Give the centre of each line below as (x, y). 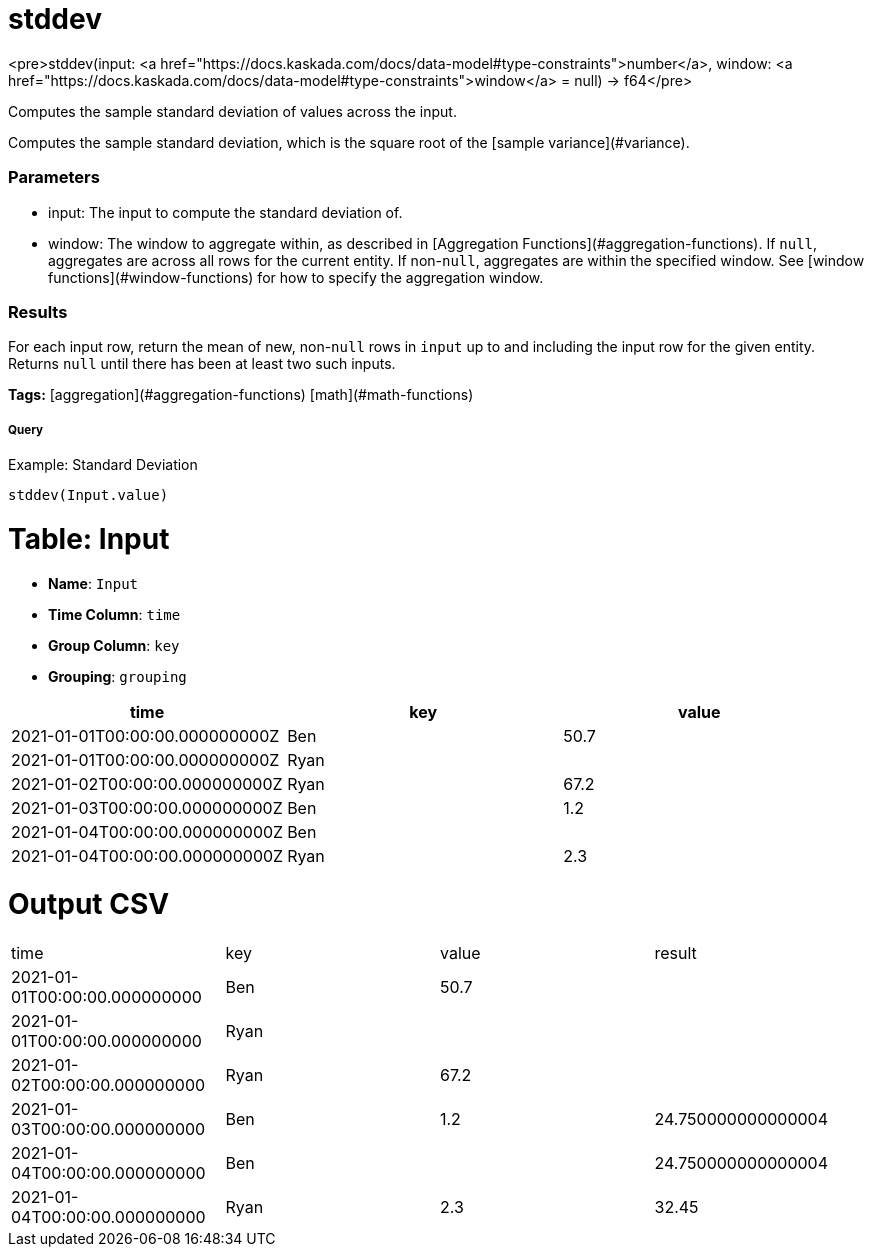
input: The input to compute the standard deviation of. (225, 212)
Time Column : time (114, 614)
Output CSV (89, 904)
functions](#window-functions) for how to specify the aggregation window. (296, 277)
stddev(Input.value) (88, 495)
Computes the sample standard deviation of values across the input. (232, 111)
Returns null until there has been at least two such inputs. (202, 364)
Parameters (54, 177)
